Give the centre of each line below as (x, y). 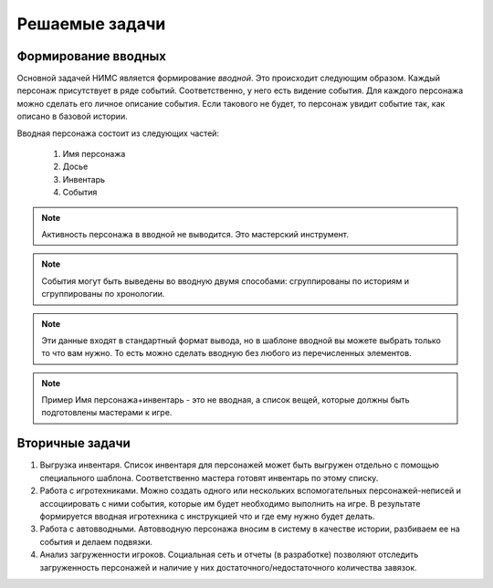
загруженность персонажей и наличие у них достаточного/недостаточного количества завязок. (228, 567)
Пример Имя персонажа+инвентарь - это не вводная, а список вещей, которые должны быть (226, 400)
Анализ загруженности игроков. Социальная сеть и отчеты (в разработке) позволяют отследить (229, 555)
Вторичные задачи (74, 443)
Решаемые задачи (91, 24)
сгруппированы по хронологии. (103, 294)
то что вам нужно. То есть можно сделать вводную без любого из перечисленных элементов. (226, 353)
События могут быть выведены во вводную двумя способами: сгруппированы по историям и (226, 281)
